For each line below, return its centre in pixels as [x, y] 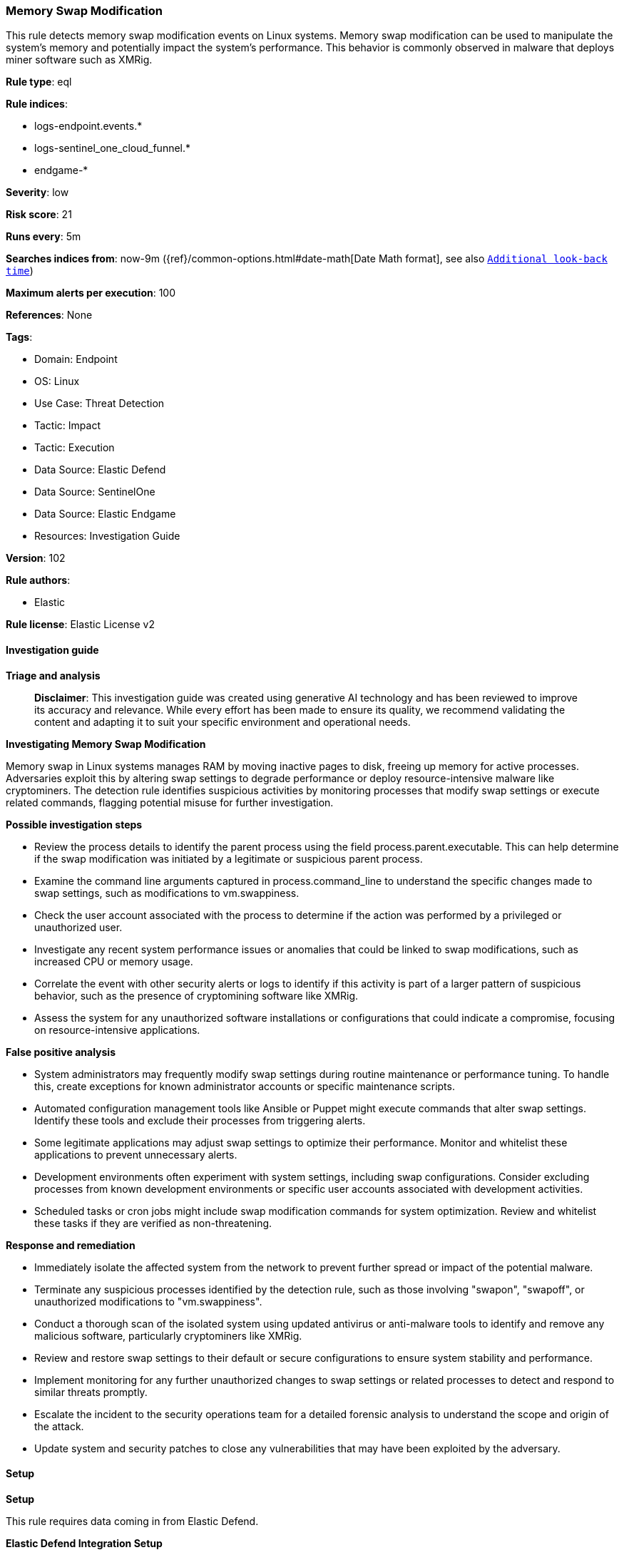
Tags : [19, 337]
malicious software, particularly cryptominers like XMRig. [168, 1335]
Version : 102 [36, 558]
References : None [49, 315]
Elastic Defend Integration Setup [84, 1543]
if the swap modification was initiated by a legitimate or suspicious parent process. [229, 858]
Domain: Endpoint [76, 359]
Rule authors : [38, 580]
